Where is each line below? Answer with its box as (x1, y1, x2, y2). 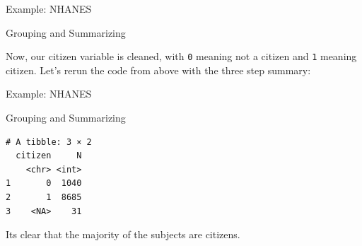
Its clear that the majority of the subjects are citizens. (6, 227, 240, 242)
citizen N (16, 151, 82, 161)
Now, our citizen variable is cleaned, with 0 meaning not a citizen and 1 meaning (6, 49, 357, 64)
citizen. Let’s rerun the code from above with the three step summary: (6, 62, 311, 77)
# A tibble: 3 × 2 (6, 136, 92, 147)
